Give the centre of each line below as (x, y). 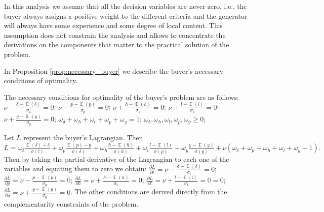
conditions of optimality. (41, 80)
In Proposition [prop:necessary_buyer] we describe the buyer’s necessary (114, 71)
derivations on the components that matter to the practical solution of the (117, 45)
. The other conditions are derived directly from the (149, 192)
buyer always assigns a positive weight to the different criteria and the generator (126, 15)
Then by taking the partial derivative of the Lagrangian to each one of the (117, 159)
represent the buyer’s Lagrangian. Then (83, 137)
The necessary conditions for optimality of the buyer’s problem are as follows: (121, 97)
